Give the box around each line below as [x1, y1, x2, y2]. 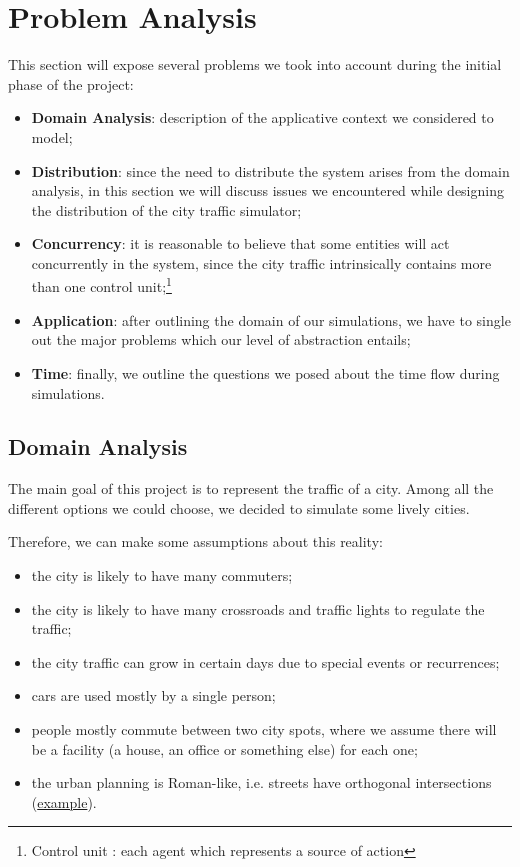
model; [31, 126, 73, 147]
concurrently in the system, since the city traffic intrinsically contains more [31, 252, 492, 273]
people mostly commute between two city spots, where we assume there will [31, 719, 497, 740]
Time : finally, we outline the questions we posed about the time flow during [31, 362, 500, 383]
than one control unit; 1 [31, 273, 172, 297]
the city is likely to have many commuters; [31, 565, 293, 586]
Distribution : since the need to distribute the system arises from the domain [31, 160, 510, 181]
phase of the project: [8, 73, 134, 94]
